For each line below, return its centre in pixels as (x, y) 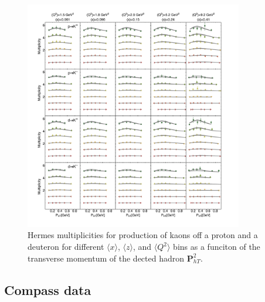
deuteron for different (66, 247)
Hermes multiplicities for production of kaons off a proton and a (143, 235)
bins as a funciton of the (217, 247)
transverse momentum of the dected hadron (106, 258)
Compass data (48, 289)
